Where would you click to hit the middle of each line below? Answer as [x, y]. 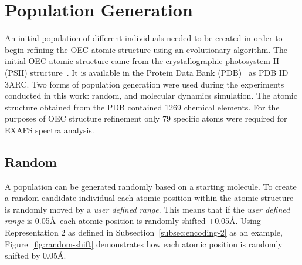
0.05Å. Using [238, 221]
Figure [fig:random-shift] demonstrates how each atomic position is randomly [144, 244]
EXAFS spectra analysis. [50, 130]
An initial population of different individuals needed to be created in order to [144, 38]
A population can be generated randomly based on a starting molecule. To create [151, 186]
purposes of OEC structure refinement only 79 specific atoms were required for [146, 118]
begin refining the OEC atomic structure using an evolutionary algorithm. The [146, 49]
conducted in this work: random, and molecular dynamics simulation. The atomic [151, 95]
